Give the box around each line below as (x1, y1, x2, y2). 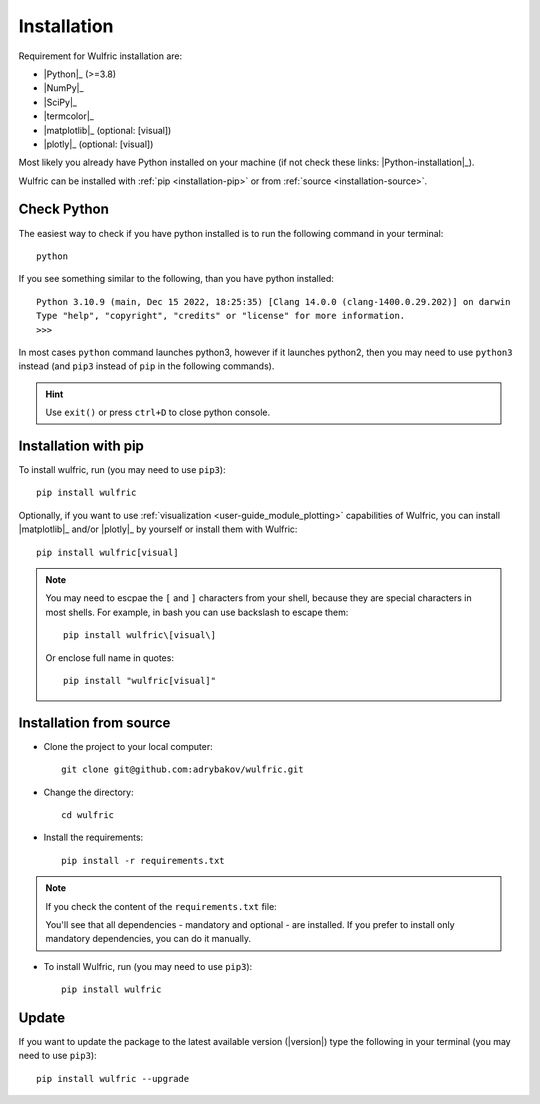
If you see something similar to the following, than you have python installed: (18, 273, 335, 285)
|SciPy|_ (43, 96, 77, 108)
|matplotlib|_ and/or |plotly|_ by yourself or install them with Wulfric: (18, 523, 298, 535)
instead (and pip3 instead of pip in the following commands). (18, 360, 275, 372)
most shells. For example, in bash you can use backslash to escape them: (45, 606, 349, 618)
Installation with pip (18, 437, 145, 454)
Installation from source (18, 714, 171, 731)
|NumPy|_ (43, 82, 84, 94)
